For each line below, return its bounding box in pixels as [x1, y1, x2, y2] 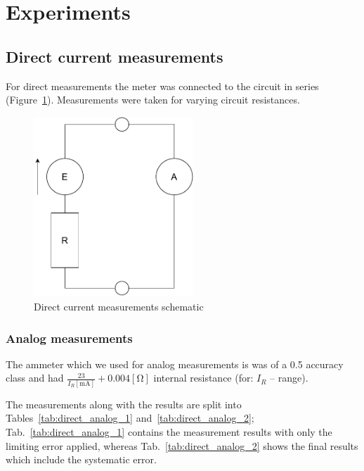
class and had [6, 370, 64, 385]
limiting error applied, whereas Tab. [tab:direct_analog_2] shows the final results [6, 438, 358, 453]
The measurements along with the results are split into [6, 396, 242, 411]
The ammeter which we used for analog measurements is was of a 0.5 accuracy [6, 356, 344, 371]
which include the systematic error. [6, 452, 157, 467]
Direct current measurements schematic [34, 299, 204, 314]
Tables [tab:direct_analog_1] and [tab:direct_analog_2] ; [6, 410, 254, 425]
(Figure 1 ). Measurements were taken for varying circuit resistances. [6, 92, 300, 107]
